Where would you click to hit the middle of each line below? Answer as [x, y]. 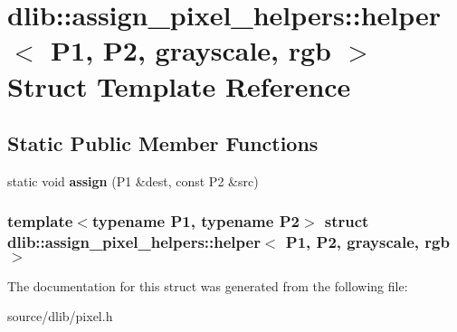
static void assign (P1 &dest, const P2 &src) [133, 180]
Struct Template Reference [179, 85]
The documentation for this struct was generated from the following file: [208, 285]
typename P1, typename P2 [195, 221]
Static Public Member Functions [163, 143]
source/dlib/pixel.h [60, 316]
